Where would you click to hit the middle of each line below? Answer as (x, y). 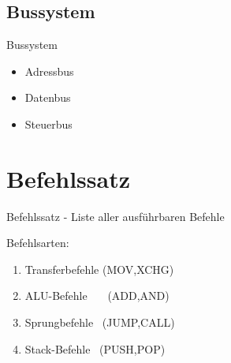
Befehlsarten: (38, 243)
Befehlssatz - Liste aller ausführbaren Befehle (115, 216)
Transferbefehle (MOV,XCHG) (99, 269)
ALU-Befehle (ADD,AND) (97, 296)
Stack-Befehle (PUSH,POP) (95, 348)
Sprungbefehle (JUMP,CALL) (100, 322)
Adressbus (49, 71)
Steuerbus (48, 123)
